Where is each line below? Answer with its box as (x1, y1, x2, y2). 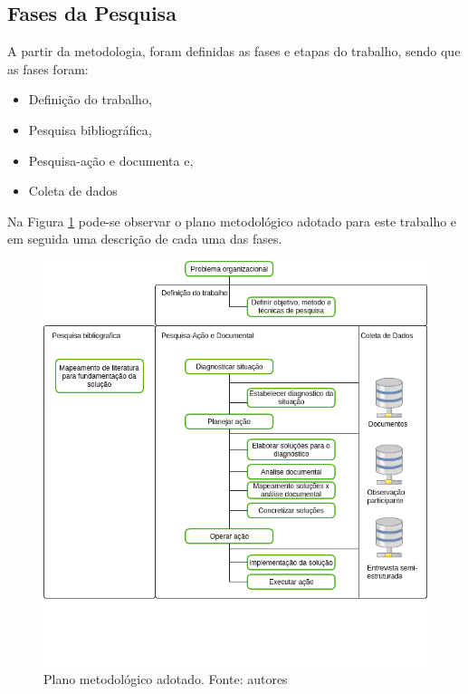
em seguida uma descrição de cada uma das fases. (7, 229, 282, 248)
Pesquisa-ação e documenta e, (28, 150, 194, 169)
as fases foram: (7, 59, 89, 78)
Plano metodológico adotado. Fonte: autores (43, 670, 288, 689)
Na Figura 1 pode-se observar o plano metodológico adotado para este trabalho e (7, 211, 457, 230)
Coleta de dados (28, 181, 118, 200)
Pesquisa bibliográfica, (28, 120, 152, 139)
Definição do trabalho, (28, 90, 152, 109)
